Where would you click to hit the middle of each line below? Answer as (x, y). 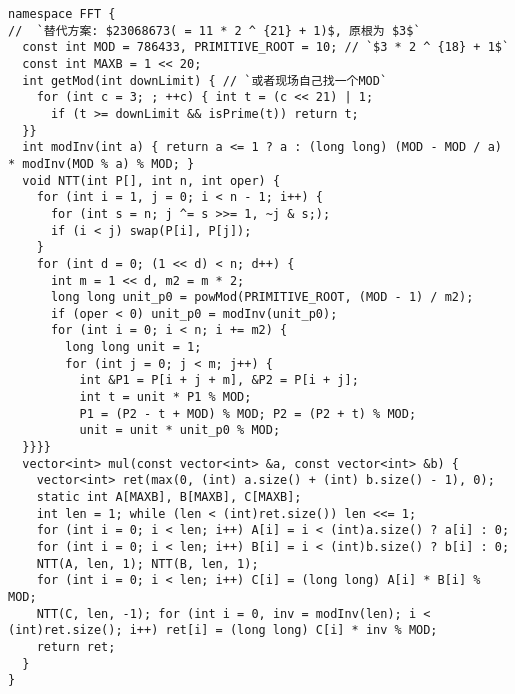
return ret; (76, 646)
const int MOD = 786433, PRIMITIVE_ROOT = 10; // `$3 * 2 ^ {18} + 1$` (266, 47)
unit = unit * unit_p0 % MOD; (180, 430)
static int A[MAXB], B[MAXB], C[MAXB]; (169, 497)
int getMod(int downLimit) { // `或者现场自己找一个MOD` (205, 80)
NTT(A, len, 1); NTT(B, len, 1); (147, 563)
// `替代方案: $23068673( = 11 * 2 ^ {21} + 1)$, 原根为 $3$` (214, 30)
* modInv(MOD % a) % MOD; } (101, 163)
